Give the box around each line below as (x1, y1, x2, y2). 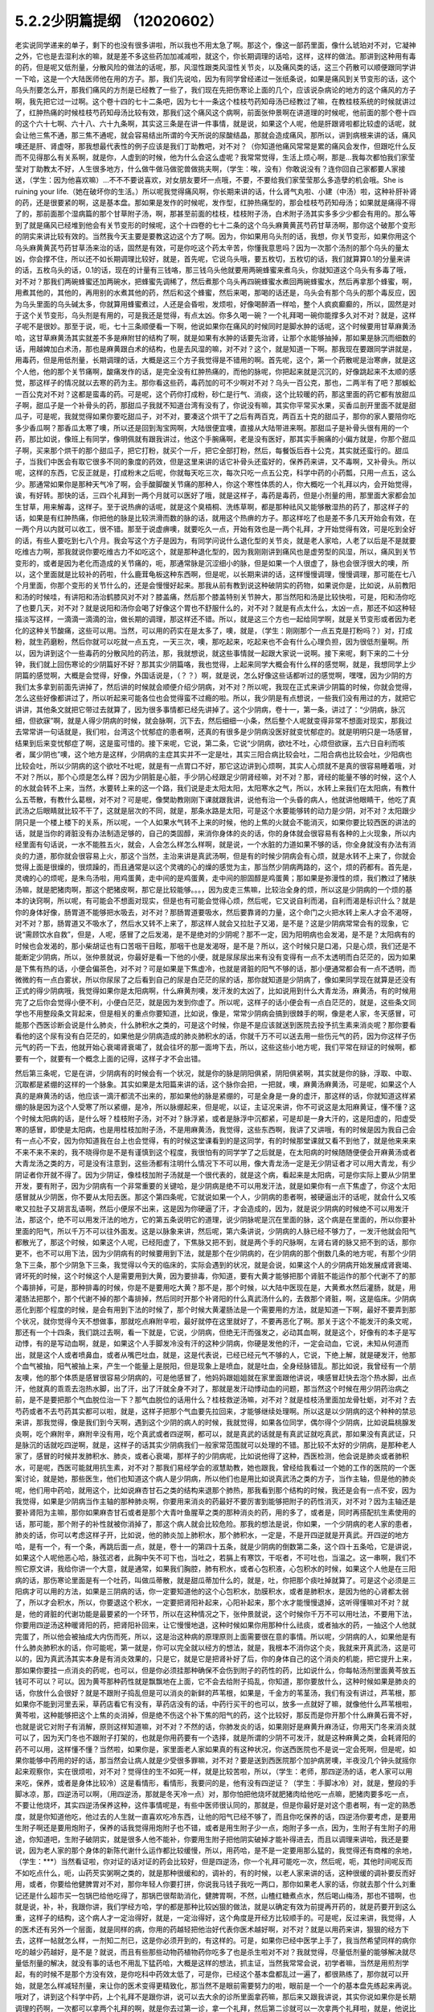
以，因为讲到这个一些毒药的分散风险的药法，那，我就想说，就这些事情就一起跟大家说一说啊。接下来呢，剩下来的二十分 (14, 648, 409, 658)
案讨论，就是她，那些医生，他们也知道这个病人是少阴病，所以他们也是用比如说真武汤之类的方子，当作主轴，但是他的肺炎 (14, 1474, 416, 1484)
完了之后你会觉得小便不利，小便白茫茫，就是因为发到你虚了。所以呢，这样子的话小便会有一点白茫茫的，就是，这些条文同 (14, 997, 416, 1007)
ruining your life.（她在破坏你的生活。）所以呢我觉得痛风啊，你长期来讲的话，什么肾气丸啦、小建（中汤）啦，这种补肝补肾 (14, 186, 417, 196)
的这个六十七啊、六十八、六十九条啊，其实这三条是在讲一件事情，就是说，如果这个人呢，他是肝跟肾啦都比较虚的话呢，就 (14, 119, 416, 129)
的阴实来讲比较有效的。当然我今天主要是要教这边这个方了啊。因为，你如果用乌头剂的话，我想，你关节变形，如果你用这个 (14, 232, 416, 241)
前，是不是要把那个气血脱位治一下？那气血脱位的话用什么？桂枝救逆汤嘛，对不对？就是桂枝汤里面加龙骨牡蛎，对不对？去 (14, 1395, 416, 1404)
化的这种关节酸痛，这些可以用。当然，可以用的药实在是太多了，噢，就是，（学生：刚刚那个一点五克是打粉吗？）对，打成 (14, 625, 413, 635)
